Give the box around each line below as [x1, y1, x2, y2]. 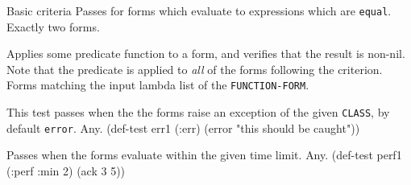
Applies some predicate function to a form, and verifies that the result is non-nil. [6, 45, 405, 62]
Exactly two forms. [6, 18, 100, 35]
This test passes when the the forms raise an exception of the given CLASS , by [6, 104, 390, 121]
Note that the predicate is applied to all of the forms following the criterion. [6, 60, 383, 77]
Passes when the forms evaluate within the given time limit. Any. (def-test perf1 [6, 146, 402, 163]
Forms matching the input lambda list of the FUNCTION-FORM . [6, 76, 309, 93]
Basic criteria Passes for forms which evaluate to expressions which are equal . [6, 2, 392, 18]
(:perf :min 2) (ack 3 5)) [6, 162, 126, 179]
